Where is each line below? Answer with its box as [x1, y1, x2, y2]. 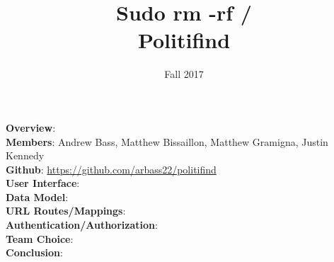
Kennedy [6, 148, 45, 163]
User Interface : [6, 176, 80, 190]
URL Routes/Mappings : [6, 203, 126, 218]
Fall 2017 [164, 67, 204, 81]
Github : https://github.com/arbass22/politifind [6, 161, 217, 176]
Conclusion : [6, 245, 63, 260]
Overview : [6, 120, 56, 135]
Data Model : [6, 189, 69, 204]
